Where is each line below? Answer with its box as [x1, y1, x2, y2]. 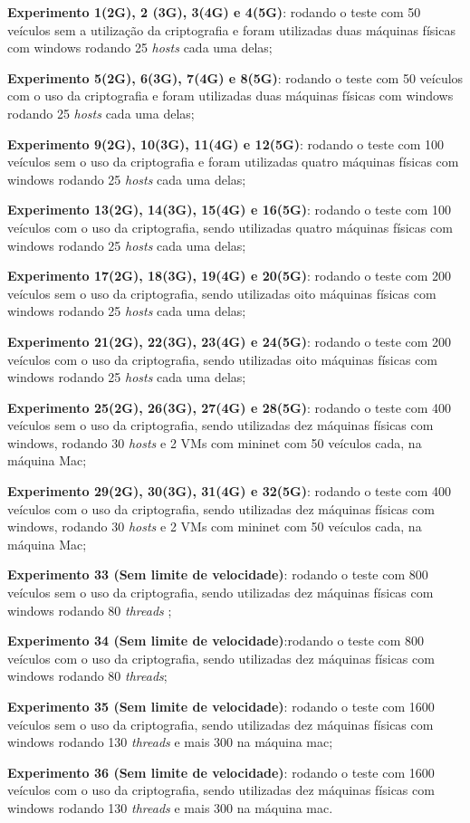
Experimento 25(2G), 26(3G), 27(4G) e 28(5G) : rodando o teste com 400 [7, 397, 452, 416]
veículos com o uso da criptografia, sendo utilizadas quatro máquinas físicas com [7, 217, 453, 236]
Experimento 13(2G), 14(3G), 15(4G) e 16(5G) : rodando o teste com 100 [7, 200, 452, 219]
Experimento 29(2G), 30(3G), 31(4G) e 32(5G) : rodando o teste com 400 [7, 482, 452, 501]
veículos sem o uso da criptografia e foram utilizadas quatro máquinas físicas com [7, 152, 459, 171]
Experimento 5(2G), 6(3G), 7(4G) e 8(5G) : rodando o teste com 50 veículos [7, 68, 464, 87]
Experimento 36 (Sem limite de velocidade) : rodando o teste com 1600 [7, 762, 435, 781]
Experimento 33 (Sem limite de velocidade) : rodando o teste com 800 [7, 565, 428, 584]
